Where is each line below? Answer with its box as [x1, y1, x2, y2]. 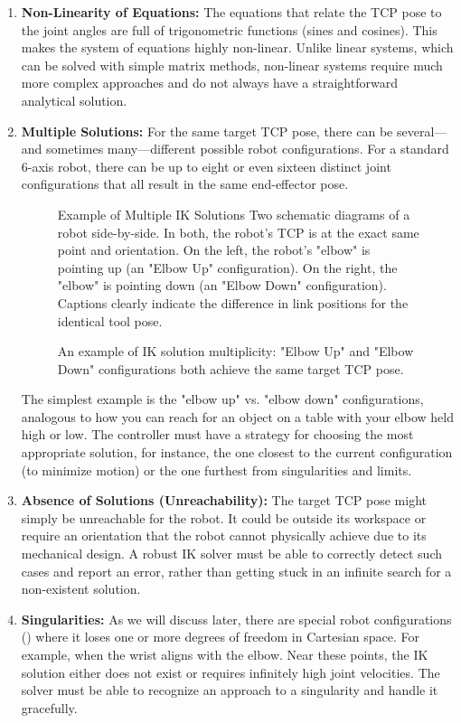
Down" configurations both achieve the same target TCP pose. [57, 359, 404, 378]
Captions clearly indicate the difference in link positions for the [57, 293, 409, 312]
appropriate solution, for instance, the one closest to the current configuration [21, 443, 453, 462]
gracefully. [21, 698, 78, 717]
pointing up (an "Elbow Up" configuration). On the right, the [57, 258, 398, 277]
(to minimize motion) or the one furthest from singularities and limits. [21, 460, 412, 479]
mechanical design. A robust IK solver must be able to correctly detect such [21, 544, 443, 563]
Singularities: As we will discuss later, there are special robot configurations [21, 609, 452, 628]
